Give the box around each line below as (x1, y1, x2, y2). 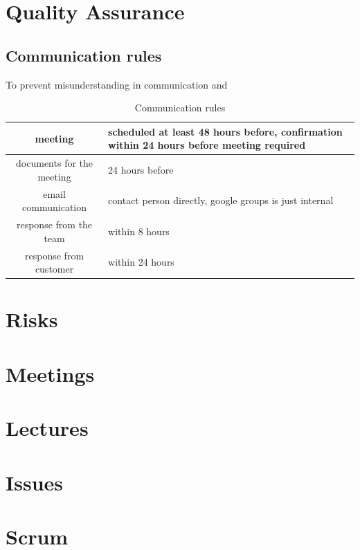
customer (35, 262, 74, 276)
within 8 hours (108, 223, 170, 238)
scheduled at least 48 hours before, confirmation (108, 124, 343, 138)
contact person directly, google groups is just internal (108, 193, 334, 208)
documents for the (16, 156, 93, 170)
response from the (16, 217, 93, 232)
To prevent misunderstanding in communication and (6, 77, 228, 91)
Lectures (6, 414, 89, 442)
